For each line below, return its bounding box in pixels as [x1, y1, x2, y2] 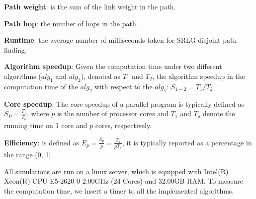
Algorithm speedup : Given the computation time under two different [4, 61, 222, 71]
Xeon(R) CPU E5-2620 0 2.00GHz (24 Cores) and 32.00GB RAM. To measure [4, 176, 243, 186]
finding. [4, 44, 27, 55]
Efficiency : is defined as [4, 137, 79, 147]
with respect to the [94, 81, 153, 91]
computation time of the [4, 81, 78, 91]
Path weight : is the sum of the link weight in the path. [4, 1, 176, 11]
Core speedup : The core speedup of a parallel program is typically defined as [4, 98, 244, 109]
